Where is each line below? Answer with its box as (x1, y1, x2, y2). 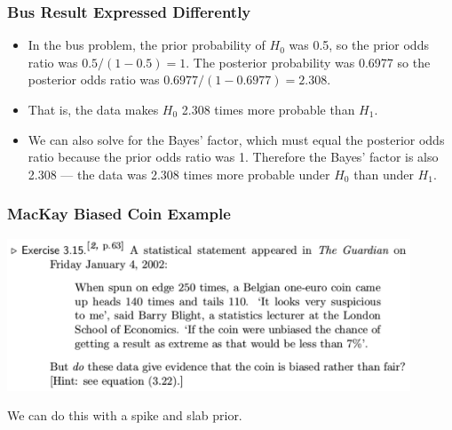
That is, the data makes (28, 100, 159, 118)
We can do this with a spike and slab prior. (7, 406, 242, 425)
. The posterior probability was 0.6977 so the (186, 52, 431, 71)
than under (353, 164, 414, 183)
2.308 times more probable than (181, 100, 355, 118)
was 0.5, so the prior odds (289, 36, 429, 54)
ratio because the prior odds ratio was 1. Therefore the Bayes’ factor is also (28, 147, 439, 166)
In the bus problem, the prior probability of (28, 36, 266, 54)
